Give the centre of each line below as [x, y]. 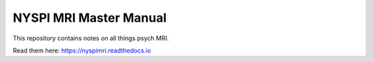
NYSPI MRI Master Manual [90, 18]
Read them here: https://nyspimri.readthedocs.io [82, 50]
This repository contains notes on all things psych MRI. [91, 38]
